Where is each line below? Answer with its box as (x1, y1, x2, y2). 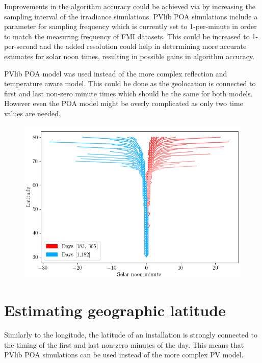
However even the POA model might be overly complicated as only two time (4, 98, 243, 109)
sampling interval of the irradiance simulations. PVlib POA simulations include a (4, 11, 258, 21)
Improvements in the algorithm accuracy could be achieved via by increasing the (4, 1, 256, 11)
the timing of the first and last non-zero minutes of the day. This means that (4, 339, 244, 350)
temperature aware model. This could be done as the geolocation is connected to (4, 78, 256, 89)
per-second (4, 41, 38, 51)
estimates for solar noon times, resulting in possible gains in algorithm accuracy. (4, 50, 255, 61)
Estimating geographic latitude (4, 300, 226, 321)
